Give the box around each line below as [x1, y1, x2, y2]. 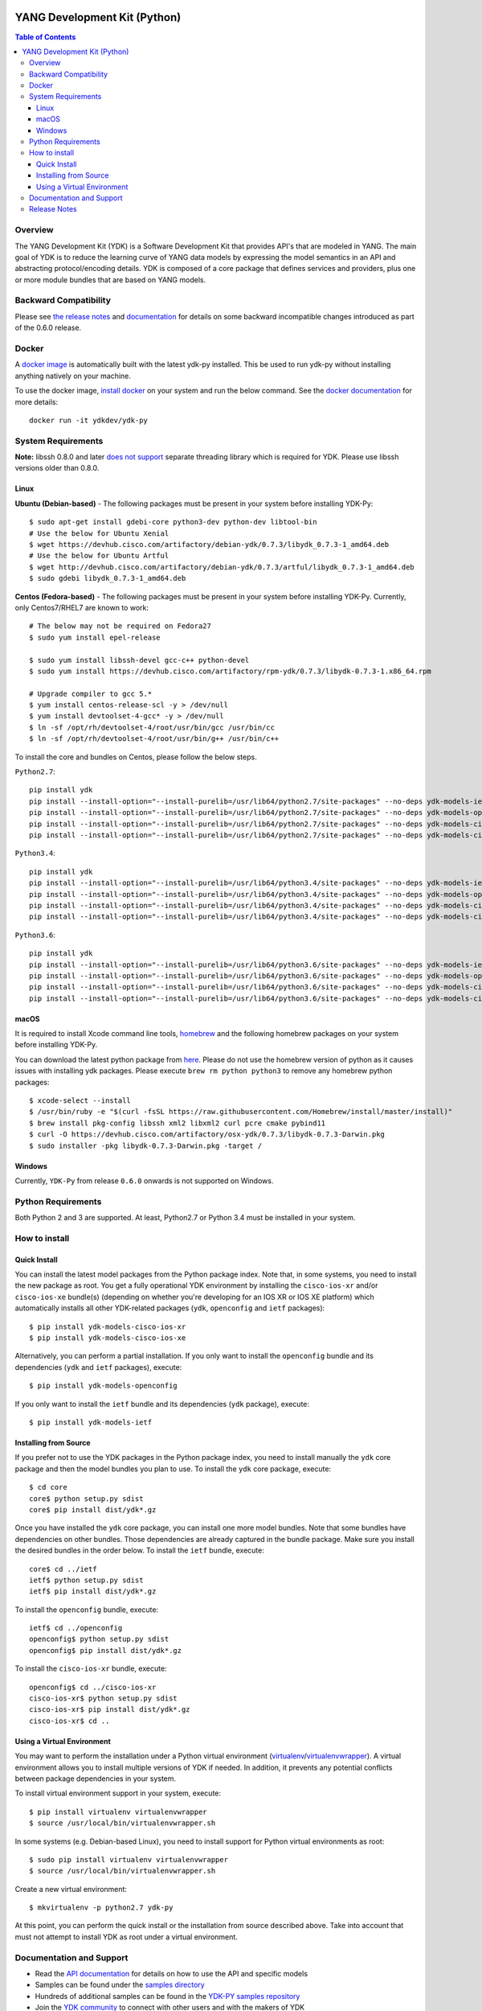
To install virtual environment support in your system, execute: [14, 1788, 221, 1798]
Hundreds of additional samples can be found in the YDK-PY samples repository [35, 1991, 300, 2001]
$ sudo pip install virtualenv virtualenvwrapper [29, 1855, 229, 1864]
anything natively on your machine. [14, 371, 132, 380]
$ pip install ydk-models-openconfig [29, 1381, 178, 1391]
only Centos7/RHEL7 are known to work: [14, 602, 149, 612]
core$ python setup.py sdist [29, 1494, 144, 1503]
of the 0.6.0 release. [14, 323, 82, 333]
